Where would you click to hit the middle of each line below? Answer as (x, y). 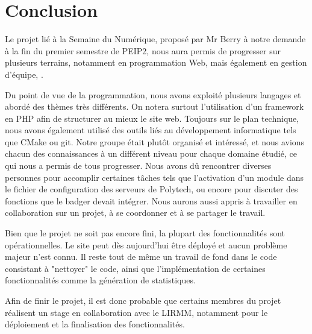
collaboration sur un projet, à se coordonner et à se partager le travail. (135, 213)
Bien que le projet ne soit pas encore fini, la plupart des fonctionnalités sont (145, 233)
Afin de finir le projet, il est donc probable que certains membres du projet (143, 300)
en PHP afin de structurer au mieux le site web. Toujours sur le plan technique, (152, 118)
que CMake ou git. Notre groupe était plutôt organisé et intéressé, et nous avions (155, 141)
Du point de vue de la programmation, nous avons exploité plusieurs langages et (153, 94)
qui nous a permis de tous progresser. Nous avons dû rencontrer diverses (138, 165)
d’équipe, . (24, 74)
